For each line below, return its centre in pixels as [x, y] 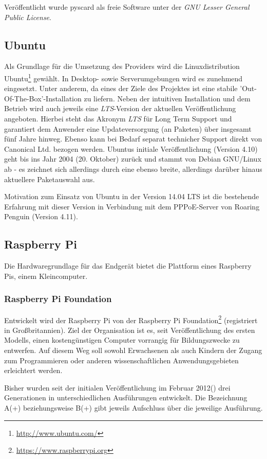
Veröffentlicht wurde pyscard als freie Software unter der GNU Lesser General [127, 7]
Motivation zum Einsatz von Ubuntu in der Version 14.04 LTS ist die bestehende [132, 196]
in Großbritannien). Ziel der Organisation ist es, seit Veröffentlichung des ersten [130, 330]
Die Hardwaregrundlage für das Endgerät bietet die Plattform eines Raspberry [128, 266]
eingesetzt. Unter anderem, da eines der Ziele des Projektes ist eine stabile [121, 88]
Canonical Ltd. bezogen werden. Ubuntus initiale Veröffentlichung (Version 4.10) [131, 148]
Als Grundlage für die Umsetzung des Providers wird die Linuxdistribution [122, 66]
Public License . [28, 17]
